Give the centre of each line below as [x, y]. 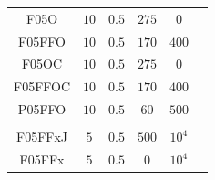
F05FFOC [42, 86]
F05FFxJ [42, 137]
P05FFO [42, 109]
